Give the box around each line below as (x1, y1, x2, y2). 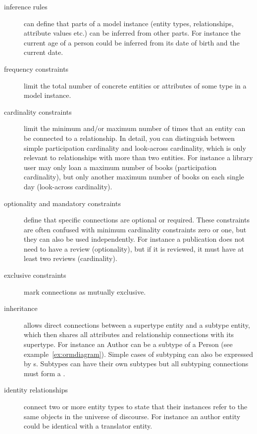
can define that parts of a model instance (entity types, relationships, (24, 18, 234, 28)
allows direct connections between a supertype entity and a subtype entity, (24, 319, 250, 330)
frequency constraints (4, 63, 69, 74)
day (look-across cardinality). (24, 181, 112, 191)
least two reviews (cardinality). (24, 253, 117, 263)
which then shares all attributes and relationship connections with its (24, 329, 234, 340)
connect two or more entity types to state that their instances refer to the (24, 401, 248, 411)
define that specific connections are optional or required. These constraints (24, 215, 250, 225)
